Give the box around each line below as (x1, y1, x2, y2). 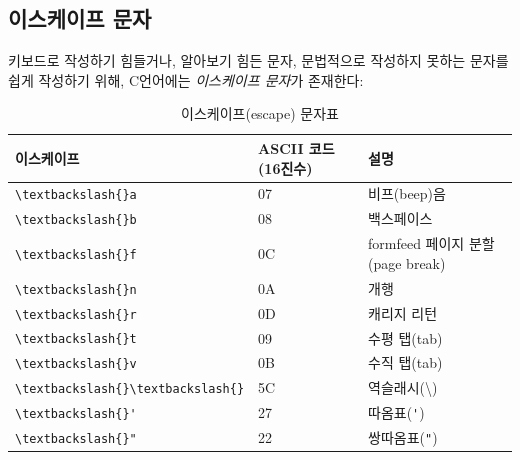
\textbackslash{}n (15, 282, 137, 297)
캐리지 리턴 (368, 302, 438, 323)
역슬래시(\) (368, 377, 438, 398)
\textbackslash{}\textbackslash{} (15, 382, 245, 397)
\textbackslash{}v (15, 357, 137, 372)
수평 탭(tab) (368, 327, 443, 348)
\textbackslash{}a (15, 188, 137, 203)
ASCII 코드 (258, 137, 335, 158)
